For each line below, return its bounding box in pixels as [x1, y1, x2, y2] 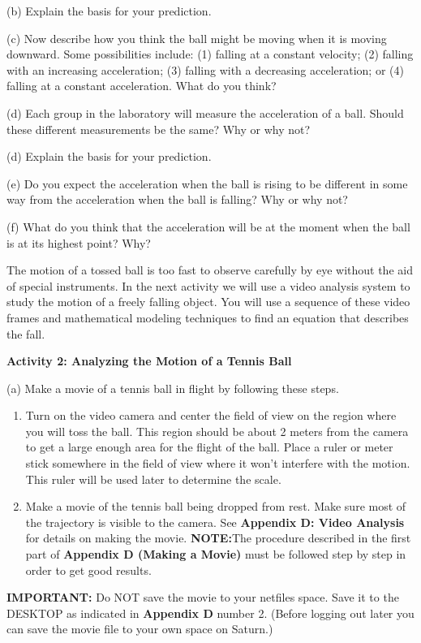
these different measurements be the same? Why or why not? [6, 120, 311, 137]
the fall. [6, 325, 45, 342]
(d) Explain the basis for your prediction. [6, 148, 212, 165]
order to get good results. [25, 561, 152, 578]
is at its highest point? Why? [6, 234, 151, 251]
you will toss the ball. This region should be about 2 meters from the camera [25, 422, 409, 439]
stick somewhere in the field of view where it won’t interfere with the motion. [25, 455, 410, 472]
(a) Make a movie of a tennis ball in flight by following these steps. [6, 379, 339, 396]
